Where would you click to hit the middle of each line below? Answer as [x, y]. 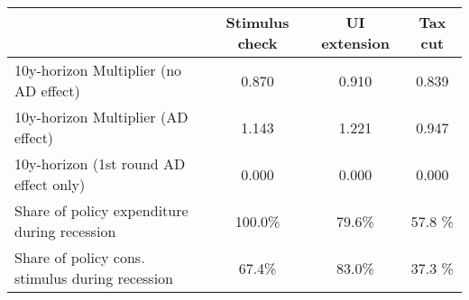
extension [355, 43]
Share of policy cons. [80, 257]
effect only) [50, 184]
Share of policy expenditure [101, 210]
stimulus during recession [94, 278]
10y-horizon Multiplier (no [98, 70]
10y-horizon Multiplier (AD [101, 117]
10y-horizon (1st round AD [100, 164]
